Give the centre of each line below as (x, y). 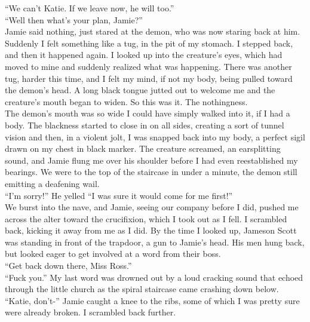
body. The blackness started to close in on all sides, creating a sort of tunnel (145, 125)
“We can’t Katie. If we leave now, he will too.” (90, 8)
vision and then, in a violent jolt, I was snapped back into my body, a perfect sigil (155, 137)
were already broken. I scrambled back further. (90, 312)
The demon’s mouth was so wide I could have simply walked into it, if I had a (148, 113)
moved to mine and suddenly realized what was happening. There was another (148, 66)
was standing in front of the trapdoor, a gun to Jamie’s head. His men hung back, (155, 242)
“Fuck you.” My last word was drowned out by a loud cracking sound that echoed (154, 277)
